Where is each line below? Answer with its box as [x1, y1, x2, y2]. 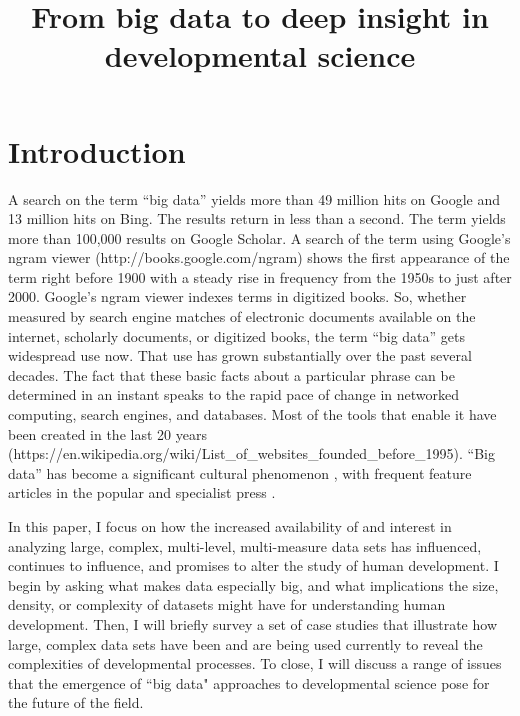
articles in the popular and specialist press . [8, 482, 276, 503]
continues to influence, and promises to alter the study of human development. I [8, 555, 499, 576]
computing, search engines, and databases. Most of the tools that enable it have [8, 404, 497, 425]
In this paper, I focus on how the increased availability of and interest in [8, 516, 452, 536]
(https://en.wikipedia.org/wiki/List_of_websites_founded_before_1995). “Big [8, 443, 495, 464]
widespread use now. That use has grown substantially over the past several [8, 345, 472, 366]
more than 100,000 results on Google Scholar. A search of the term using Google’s [8, 227, 511, 248]
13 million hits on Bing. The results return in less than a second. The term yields [8, 208, 506, 229]
